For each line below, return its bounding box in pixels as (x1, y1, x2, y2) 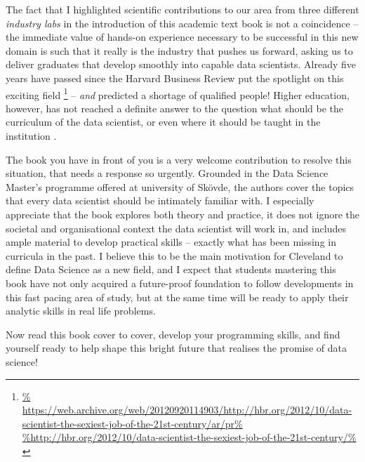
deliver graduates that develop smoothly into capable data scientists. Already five (6, 57, 357, 72)
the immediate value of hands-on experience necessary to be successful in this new (6, 29, 359, 44)
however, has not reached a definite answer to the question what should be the (6, 100, 344, 115)
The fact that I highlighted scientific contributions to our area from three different (6, 2, 359, 16)
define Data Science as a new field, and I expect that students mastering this (6, 262, 336, 277)
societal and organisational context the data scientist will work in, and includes (6, 220, 347, 235)
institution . (6, 128, 57, 143)
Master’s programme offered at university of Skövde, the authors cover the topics (6, 179, 354, 194)
